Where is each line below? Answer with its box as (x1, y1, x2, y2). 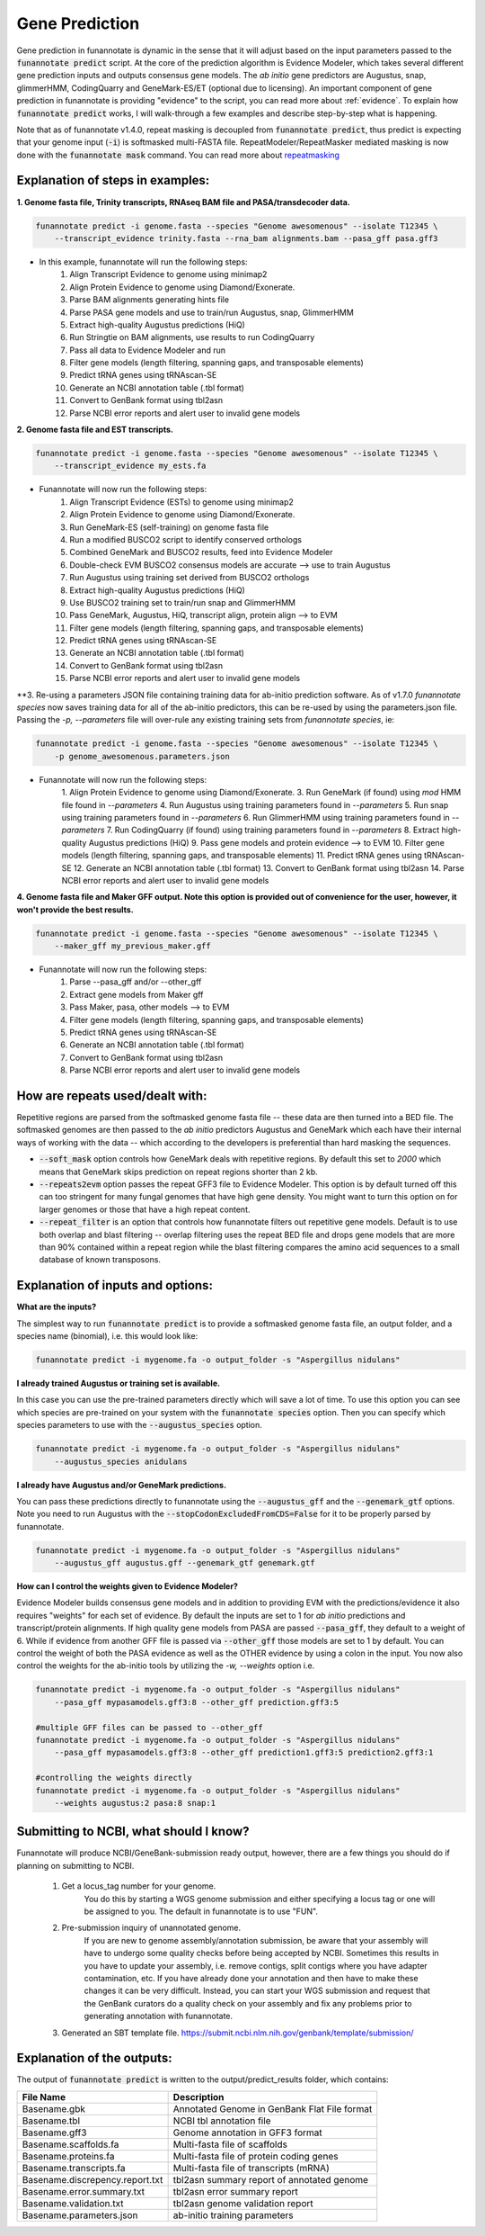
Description (172, 2090, 225, 2103)
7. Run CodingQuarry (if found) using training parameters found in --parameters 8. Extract (106, 824, 440, 836)
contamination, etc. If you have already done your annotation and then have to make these (84, 1972, 419, 1983)
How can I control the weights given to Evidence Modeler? (16, 1581, 238, 1592)
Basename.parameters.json (22, 2209, 138, 2222)
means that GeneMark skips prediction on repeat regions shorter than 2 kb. (39, 1166, 318, 1177)
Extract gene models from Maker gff (69, 989, 204, 1000)
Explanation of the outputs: (16, 2051, 172, 2066)
